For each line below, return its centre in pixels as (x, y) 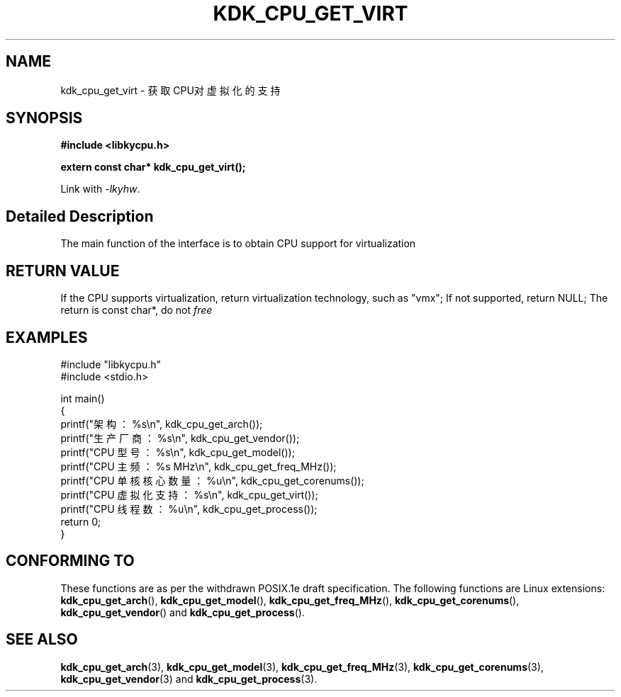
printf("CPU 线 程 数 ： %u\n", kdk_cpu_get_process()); (189, 509)
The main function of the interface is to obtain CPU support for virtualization (238, 244)
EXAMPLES (47, 337)
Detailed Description (80, 216)
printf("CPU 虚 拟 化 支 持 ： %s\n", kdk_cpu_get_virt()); (189, 494)
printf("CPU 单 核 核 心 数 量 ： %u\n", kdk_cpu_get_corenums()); (212, 480)
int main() (83, 398)
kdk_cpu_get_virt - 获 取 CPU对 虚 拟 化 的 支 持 (170, 90)
